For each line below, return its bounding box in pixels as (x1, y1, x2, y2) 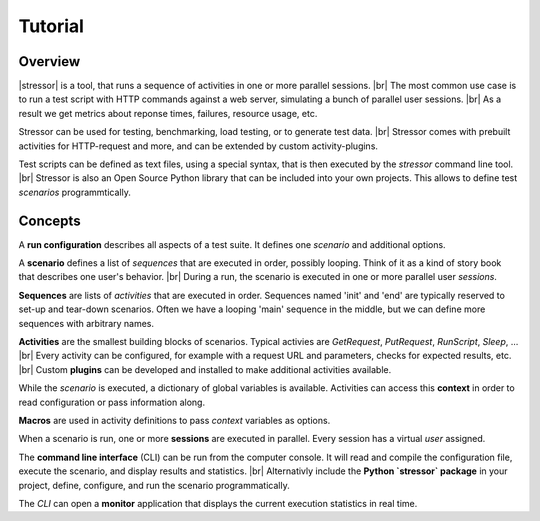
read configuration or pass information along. (18, 396, 205, 408)
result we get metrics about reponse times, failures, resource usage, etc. (18, 107, 318, 119)
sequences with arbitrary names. (18, 317, 155, 329)
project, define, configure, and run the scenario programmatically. (18, 479, 290, 491)
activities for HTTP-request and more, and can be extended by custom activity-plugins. (18, 140, 379, 152)
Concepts (18, 212, 81, 229)
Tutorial (18, 15, 85, 37)
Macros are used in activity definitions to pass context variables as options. (18, 415, 331, 426)
